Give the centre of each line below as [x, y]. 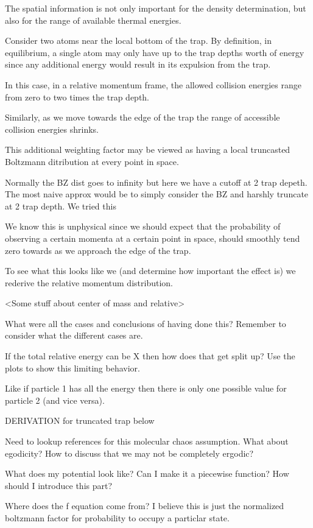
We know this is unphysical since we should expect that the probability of [143, 226]
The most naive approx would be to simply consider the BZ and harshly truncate [157, 194]
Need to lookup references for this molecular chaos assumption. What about [147, 441]
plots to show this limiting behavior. [72, 368]
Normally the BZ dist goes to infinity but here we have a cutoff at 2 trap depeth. [156, 182]
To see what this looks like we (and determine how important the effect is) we [150, 271]
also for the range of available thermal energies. [93, 20]
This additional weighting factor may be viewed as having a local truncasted [148, 150]
